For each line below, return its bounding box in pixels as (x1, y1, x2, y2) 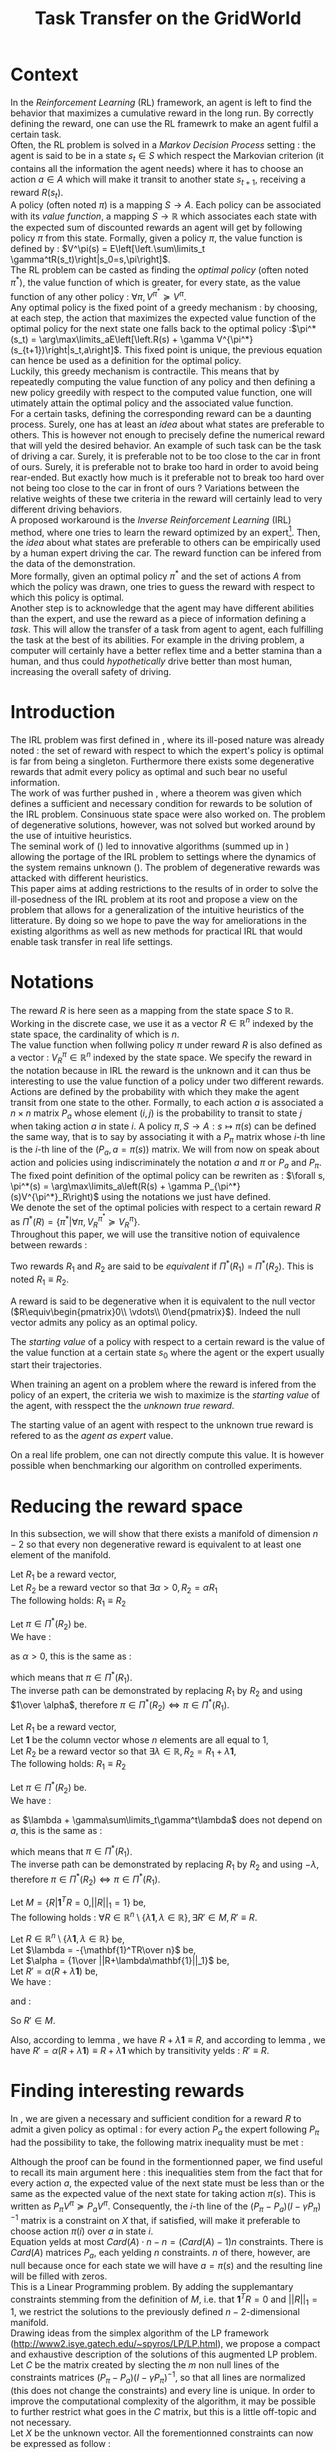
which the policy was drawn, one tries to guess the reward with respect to (10, 580, 315, 592)
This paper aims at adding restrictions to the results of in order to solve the (10, 882, 319, 894)
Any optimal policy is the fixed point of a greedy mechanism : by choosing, (10, 301, 318, 313)
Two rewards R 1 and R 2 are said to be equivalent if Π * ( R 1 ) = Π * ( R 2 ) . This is (10, 1258, 314, 1274)
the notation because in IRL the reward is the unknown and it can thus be (10, 1064, 312, 1076)
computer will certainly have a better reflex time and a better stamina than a (10, 644, 323, 656)
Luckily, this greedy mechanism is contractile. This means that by (10, 365, 280, 377)
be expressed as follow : (10, 2437, 112, 2449)
